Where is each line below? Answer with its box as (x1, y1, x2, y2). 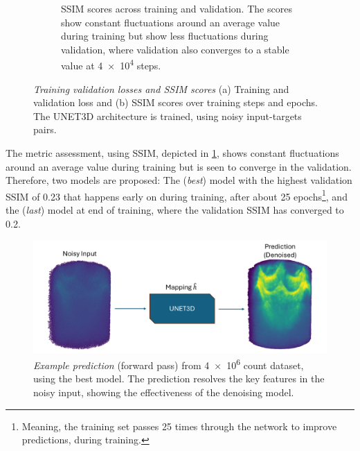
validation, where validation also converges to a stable (61, 42, 289, 56)
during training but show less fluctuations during (61, 28, 269, 43)
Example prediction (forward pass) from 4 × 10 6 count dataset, (33, 356, 304, 372)
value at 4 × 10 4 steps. (61, 56, 161, 73)
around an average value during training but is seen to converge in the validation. (6, 159, 352, 173)
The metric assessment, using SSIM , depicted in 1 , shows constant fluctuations (6, 146, 339, 160)
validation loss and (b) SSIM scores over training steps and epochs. (33, 95, 318, 110)
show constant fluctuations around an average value (61, 15, 280, 29)
